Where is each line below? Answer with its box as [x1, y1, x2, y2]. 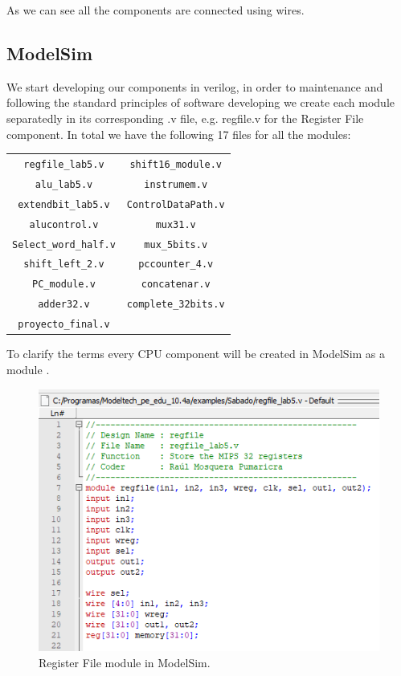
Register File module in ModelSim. [39, 654, 211, 670]
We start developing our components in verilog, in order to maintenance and [6, 78, 383, 95]
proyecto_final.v [18, 319, 110, 331]
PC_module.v [32, 279, 96, 291]
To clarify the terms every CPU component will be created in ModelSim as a [6, 345, 386, 362]
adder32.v [38, 299, 90, 311]
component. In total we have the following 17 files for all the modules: [6, 125, 351, 142]
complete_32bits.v [126, 299, 225, 311]
